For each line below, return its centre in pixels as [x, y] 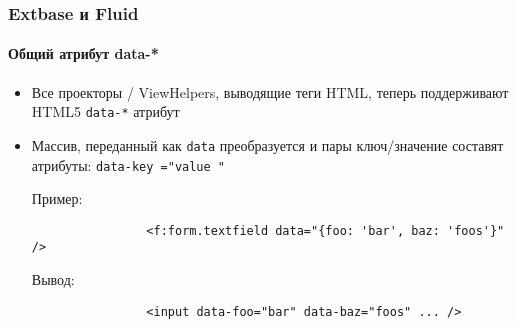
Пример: [57, 198]
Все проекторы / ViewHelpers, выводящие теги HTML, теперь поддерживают [270, 91]
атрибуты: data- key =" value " [128, 164]
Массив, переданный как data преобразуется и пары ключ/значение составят [267, 144]
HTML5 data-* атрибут [105, 111]
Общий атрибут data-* [83, 53]
